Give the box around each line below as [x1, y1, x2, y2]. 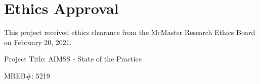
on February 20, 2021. [4, 36, 72, 47]
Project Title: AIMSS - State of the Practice [4, 53, 142, 64]
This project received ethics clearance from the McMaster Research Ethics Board [4, 27, 255, 37]
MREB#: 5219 [4, 70, 50, 80]
